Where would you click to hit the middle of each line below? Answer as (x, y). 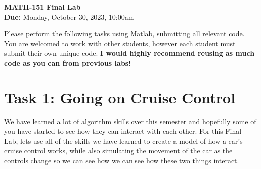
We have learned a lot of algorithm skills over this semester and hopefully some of (130, 121)
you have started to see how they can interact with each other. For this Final (123, 131)
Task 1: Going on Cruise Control (120, 97)
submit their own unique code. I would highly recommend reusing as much (129, 53)
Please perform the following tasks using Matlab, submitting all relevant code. (124, 33)
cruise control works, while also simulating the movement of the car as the (118, 151)
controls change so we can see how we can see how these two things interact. (122, 161)
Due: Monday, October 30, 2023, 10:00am (69, 16)
